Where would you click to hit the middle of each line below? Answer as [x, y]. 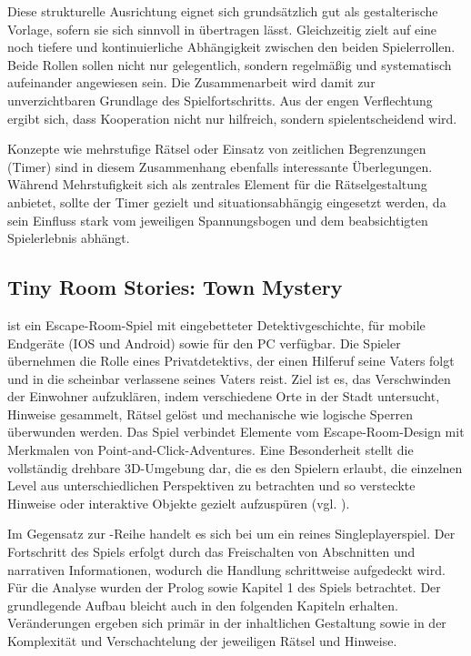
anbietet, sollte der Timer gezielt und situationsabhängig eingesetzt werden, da [227, 202]
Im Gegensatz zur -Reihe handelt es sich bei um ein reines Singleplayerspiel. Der [231, 534]
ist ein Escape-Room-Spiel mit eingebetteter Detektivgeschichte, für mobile [216, 324]
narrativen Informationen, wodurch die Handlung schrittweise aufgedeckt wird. [226, 569]
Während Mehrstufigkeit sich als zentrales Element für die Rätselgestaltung [217, 184]
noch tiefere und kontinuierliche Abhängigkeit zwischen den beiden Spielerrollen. [231, 47]
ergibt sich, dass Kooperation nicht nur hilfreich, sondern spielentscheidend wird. [232, 118]
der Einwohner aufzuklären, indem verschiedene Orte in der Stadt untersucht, [224, 396]
